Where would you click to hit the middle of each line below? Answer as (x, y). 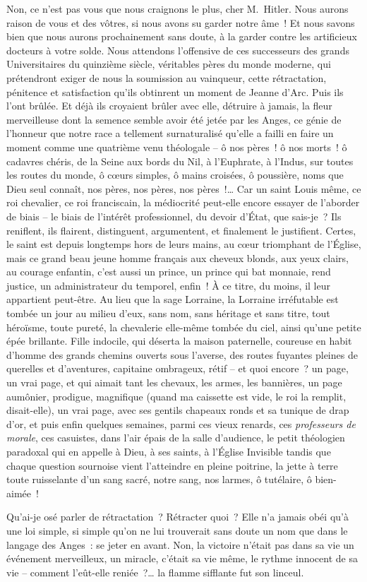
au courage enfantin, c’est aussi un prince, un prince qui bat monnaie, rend (169, 272)
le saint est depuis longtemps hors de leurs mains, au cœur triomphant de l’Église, (184, 244)
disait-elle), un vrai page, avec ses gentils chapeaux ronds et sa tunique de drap (178, 410)
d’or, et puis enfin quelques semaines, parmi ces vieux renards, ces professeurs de (181, 423)
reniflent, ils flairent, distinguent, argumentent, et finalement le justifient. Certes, (181, 230)
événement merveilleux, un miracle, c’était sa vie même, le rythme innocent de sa (182, 558)
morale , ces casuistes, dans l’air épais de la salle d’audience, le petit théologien (176, 438)
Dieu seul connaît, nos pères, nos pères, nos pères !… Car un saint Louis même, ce (184, 188)
